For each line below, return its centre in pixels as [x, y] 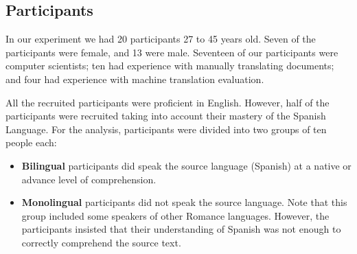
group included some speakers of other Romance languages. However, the [175, 215]
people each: [31, 142]
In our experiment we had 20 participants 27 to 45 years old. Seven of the [161, 39]
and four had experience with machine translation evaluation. [135, 79]
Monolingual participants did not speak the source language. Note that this [184, 202]
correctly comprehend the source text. [101, 242]
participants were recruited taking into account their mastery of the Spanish [166, 116]
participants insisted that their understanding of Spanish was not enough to [181, 229]
